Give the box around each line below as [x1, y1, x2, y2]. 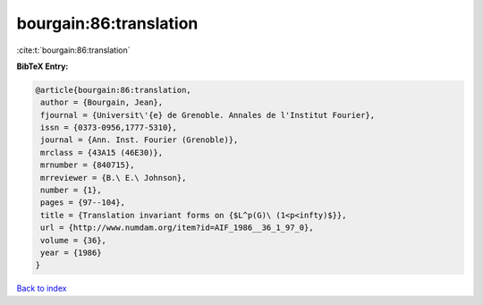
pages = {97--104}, [40, 198, 125, 208]
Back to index [16, 283, 67, 294]
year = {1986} [40, 248, 102, 258]
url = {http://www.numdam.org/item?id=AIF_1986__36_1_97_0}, [40, 223, 314, 233]
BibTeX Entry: [16, 61, 69, 72]
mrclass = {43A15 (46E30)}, [40, 148, 164, 157]
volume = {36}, [40, 235, 107, 245]
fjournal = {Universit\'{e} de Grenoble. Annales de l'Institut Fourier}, [40, 110, 376, 120]
